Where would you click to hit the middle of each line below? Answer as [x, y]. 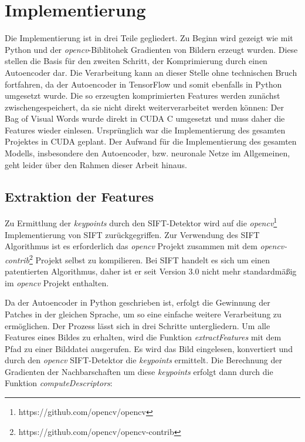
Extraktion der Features [79, 196]
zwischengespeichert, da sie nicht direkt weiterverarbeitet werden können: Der [144, 107]
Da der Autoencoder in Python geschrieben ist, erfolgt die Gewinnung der [138, 302]
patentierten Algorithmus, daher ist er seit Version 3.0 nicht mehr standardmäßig [151, 271]
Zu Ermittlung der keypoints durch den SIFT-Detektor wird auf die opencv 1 [141, 222]
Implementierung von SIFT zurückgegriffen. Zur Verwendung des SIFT [132, 234]
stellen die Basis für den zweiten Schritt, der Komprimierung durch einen [136, 61]
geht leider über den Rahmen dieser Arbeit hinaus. [96, 164]
